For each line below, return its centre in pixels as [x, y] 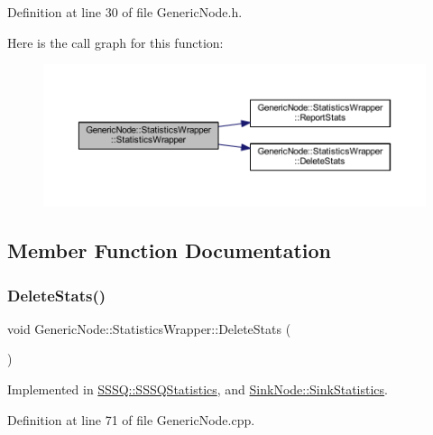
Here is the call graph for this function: [115, 42]
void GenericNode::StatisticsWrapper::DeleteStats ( [149, 328]
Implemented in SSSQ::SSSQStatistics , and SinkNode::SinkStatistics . [198, 389]
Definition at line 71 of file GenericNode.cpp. [131, 419]
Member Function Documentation [170, 250]
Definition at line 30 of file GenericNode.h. [125, 12]
